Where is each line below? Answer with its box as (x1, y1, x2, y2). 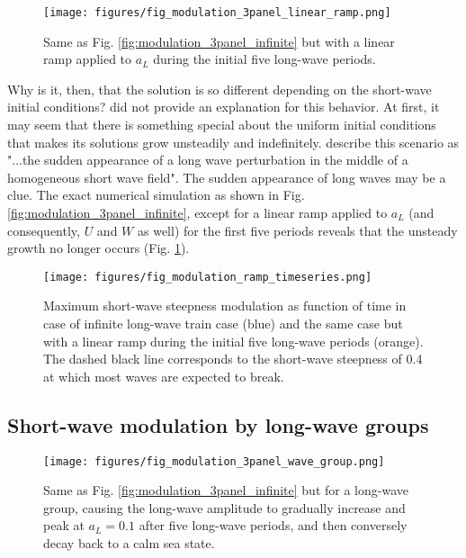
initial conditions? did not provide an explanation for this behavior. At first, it (7, 97, 440, 116)
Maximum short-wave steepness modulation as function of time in (43, 296, 407, 315)
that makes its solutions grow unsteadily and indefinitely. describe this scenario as (7, 132, 460, 151)
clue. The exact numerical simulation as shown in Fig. (7, 185, 305, 204)
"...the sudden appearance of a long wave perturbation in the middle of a (7, 150, 408, 169)
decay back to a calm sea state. (43, 534, 215, 553)
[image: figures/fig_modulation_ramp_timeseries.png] (43, 270, 372, 283)
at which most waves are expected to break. (43, 366, 284, 385)
